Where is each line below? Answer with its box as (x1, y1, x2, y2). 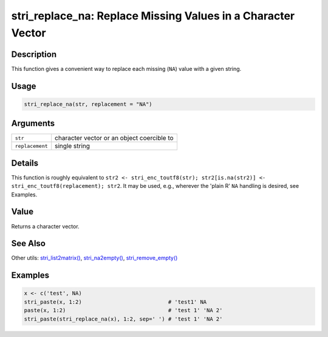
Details (11, 158, 39, 168)
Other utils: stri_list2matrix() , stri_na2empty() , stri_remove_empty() (11, 255, 178, 262)
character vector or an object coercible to (55, 134, 174, 142)
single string (55, 142, 91, 150)
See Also (11, 238, 46, 249)
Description (11, 49, 57, 59)
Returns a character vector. (11, 222, 80, 230)
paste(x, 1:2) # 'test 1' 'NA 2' (24, 307, 223, 314)
